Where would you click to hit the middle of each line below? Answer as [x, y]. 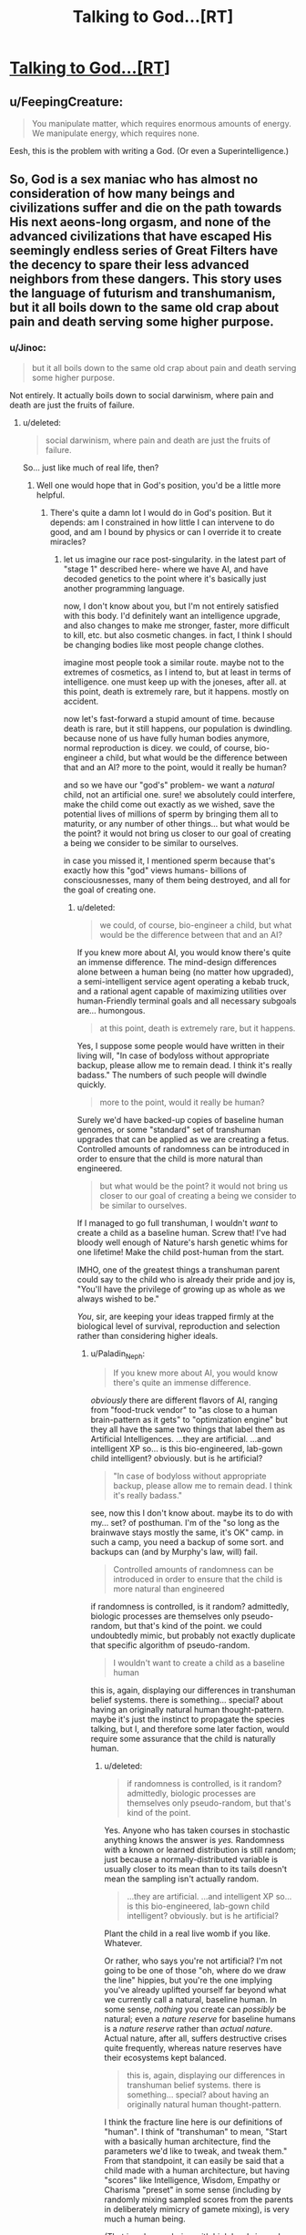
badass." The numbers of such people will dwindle [172, 1075]
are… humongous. [111, 1010]
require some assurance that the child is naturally [183, 1739]
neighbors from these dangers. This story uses [146, 279]
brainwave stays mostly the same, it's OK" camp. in [187, 1532]
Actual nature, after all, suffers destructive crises [195, 2038]
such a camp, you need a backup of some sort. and [187, 1542]
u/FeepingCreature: [66, 102]
